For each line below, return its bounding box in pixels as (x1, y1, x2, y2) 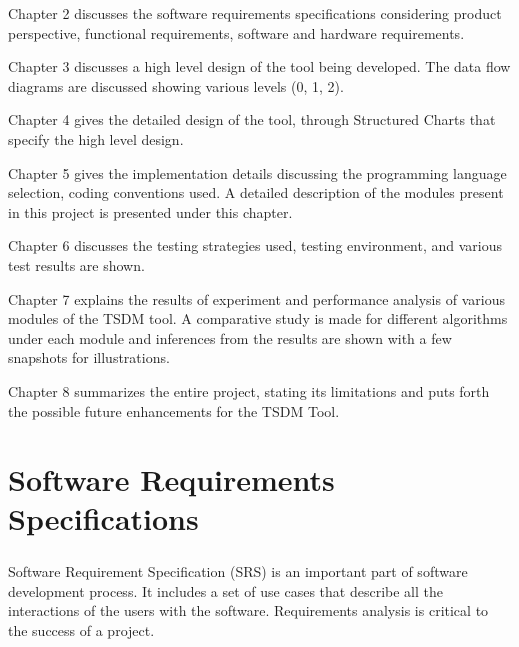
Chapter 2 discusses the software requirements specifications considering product (8, 3, 502, 23)
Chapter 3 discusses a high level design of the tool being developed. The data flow (8, 56, 511, 77)
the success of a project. (8, 619, 155, 640)
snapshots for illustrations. (8, 347, 170, 368)
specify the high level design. (8, 128, 184, 149)
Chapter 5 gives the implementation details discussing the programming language (8, 162, 507, 183)
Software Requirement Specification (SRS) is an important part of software (8, 561, 468, 582)
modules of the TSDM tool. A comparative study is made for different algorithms (8, 308, 508, 329)
